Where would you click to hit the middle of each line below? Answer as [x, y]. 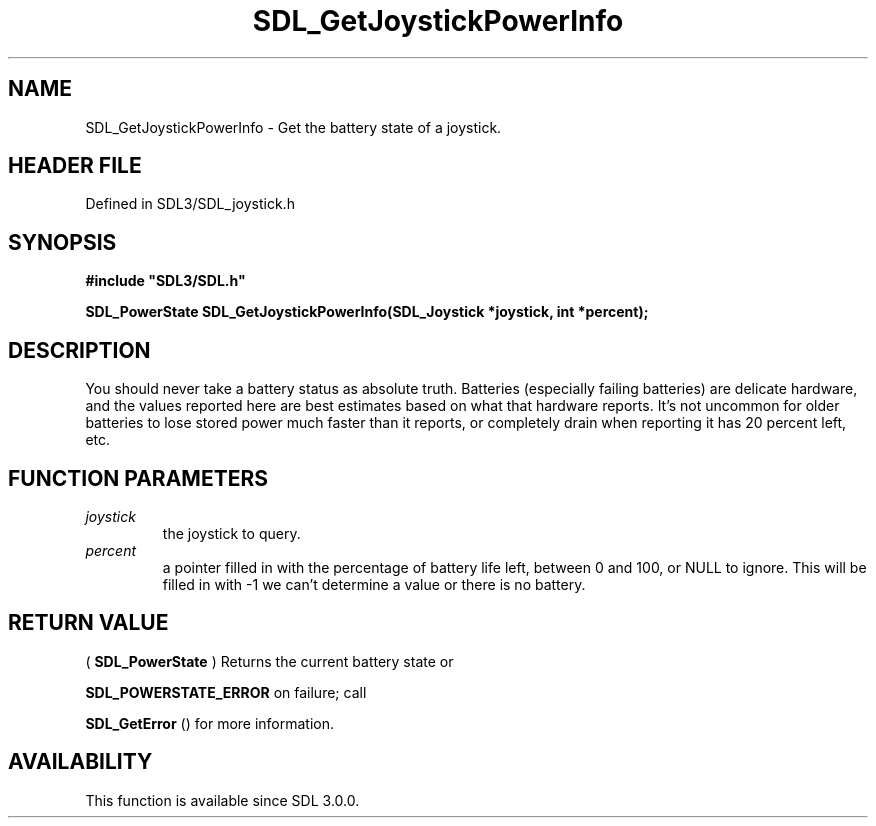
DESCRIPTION [79, 350]
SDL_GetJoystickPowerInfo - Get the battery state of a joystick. [293, 127]
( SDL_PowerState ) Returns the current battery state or [269, 661]
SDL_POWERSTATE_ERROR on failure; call [226, 692]
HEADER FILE [75, 166]
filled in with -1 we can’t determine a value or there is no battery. [374, 584]
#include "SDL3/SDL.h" [165, 281]
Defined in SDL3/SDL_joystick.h [190, 204]
